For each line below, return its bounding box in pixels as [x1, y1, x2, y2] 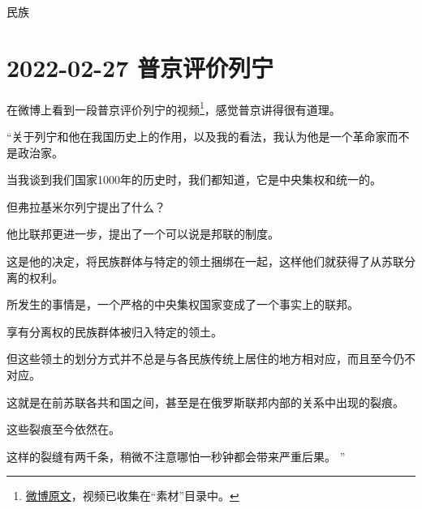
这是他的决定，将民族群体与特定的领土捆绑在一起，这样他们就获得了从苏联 [6, 252, 404, 269]
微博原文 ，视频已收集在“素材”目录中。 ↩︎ [25, 487, 239, 504]
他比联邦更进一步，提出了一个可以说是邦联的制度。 [6, 225, 279, 242]
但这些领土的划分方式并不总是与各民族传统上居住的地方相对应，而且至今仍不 [6, 350, 416, 367]
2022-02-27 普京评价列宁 [6, 50, 273, 83]
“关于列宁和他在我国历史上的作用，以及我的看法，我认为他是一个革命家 [6, 127, 387, 144]
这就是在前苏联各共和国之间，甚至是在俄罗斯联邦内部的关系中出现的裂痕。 [6, 393, 404, 410]
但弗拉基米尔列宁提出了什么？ [6, 198, 166, 215]
